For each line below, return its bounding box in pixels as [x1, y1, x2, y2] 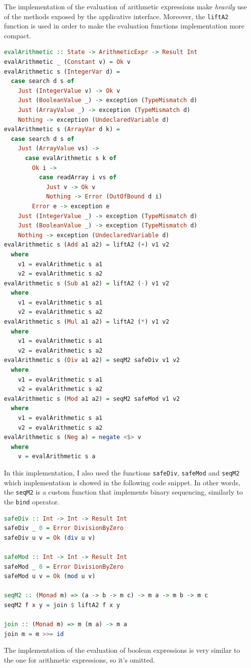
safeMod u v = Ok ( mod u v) [4, 573, 96, 580]
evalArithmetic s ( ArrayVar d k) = [4, 126, 120, 133]
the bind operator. [4, 496, 60, 506]
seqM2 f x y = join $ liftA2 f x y [4, 601, 120, 609]
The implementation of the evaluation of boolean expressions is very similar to [4, 645, 240, 655]
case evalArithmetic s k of [25, 154, 117, 162]
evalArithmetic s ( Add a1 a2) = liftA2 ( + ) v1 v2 [4, 241, 169, 249]
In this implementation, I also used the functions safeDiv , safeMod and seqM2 [4, 467, 240, 477]
